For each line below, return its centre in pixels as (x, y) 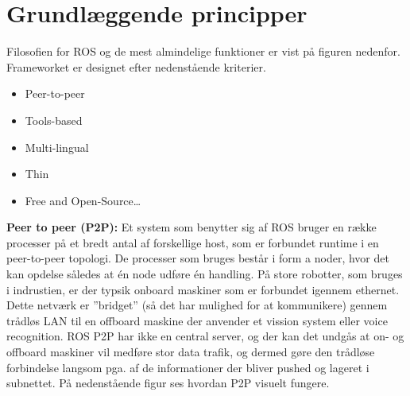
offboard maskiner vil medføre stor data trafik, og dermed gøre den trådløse (191, 352)
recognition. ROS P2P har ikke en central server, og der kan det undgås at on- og (205, 336)
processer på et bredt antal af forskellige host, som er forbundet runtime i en (193, 242)
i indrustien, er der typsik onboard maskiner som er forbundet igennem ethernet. (203, 289)
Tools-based (54, 120)
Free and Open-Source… (83, 200)
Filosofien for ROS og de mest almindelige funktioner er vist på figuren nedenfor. (203, 51)
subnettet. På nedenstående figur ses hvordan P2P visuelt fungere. (168, 383)
